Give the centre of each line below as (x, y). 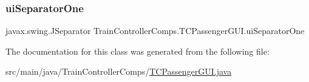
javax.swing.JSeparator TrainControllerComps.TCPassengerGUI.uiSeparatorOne (155, 31)
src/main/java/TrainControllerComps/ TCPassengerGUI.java (119, 71)
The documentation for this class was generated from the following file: (138, 51)
